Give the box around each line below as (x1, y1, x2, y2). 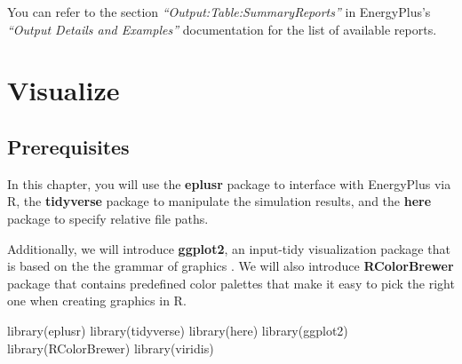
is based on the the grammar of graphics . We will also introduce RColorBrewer (7, 257, 454, 275)
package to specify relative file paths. (7, 209, 209, 227)
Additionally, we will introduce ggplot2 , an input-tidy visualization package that (7, 239, 450, 257)
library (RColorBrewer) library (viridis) (7, 338, 214, 357)
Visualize (7, 72, 120, 108)
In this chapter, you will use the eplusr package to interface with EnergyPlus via (7, 174, 451, 193)
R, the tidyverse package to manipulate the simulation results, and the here (7, 192, 432, 210)
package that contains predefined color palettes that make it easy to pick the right (7, 273, 455, 292)
